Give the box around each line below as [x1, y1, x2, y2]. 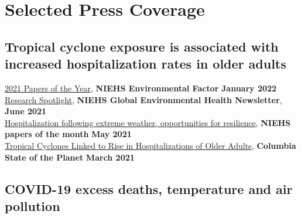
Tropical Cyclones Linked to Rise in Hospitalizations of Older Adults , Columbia [5, 139, 296, 151]
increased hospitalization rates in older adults [5, 54, 286, 73]
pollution [5, 196, 60, 214]
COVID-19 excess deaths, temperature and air [5, 179, 293, 197]
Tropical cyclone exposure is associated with [5, 37, 279, 55]
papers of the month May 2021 [5, 128, 132, 140]
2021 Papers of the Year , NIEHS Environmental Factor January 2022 [5, 81, 277, 94]
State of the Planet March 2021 [5, 151, 135, 163]
